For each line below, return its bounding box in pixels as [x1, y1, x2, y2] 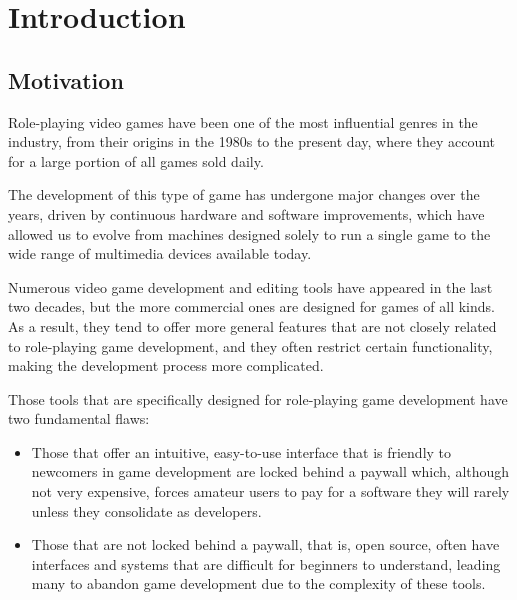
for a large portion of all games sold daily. [8, 150, 264, 171]
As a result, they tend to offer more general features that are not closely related [8, 315, 497, 336]
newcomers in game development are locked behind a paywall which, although [31, 461, 510, 482]
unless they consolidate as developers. [31, 500, 262, 521]
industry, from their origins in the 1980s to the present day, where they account [8, 131, 496, 152]
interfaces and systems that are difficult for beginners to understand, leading [31, 553, 501, 574]
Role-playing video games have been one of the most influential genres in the [8, 111, 478, 132]
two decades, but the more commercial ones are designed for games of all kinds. [8, 296, 495, 317]
